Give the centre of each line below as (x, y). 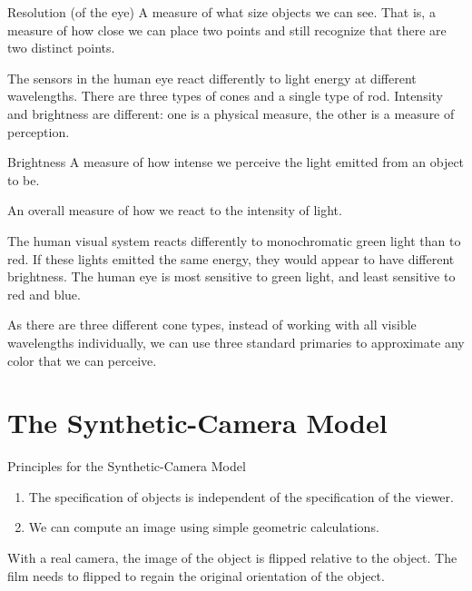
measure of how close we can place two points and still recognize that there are (227, 30)
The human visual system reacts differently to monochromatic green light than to (234, 240)
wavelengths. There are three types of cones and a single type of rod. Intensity (226, 96)
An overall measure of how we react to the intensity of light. (175, 210)
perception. (39, 131)
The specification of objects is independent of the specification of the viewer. (241, 496)
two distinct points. (61, 48)
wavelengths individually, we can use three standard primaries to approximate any (236, 342)
